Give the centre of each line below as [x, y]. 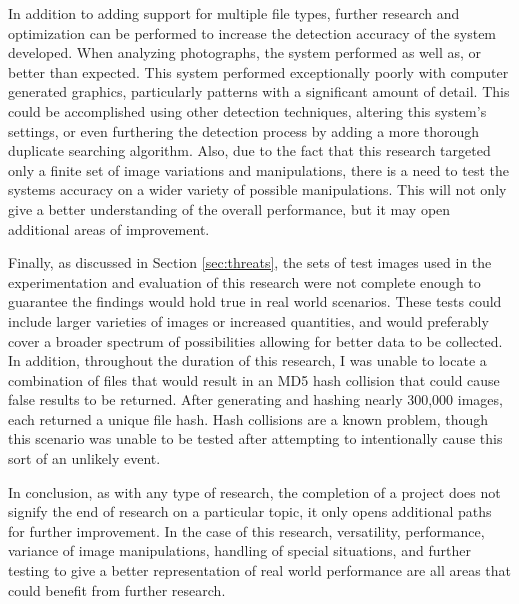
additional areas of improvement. [109, 228]
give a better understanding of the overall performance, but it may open [229, 208]
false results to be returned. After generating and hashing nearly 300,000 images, [255, 399]
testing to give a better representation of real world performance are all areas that [260, 570]
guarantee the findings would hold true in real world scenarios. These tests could [255, 301]
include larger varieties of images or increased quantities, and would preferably [248, 320]
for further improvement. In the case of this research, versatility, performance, [246, 530]
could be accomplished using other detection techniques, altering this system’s [247, 110]
